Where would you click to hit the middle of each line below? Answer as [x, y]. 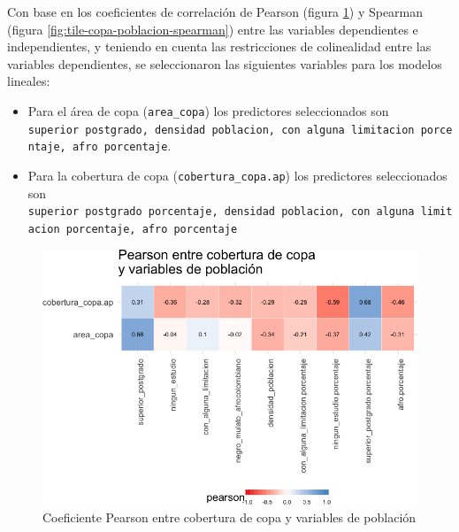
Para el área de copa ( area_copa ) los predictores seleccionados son [208, 110]
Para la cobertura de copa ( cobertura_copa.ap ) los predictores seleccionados [237, 175]
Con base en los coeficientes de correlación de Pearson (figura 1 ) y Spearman [215, 12]
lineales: [29, 81]
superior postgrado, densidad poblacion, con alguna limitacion [221, 130]
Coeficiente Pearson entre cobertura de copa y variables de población [229, 517]
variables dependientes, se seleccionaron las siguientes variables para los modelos [225, 63]
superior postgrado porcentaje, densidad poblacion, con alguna [221, 212]
